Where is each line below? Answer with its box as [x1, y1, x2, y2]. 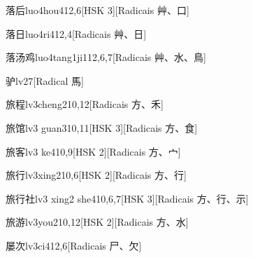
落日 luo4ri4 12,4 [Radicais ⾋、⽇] [6, 26, 147, 41]
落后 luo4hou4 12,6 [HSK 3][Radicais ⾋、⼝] [6, 3, 189, 17]
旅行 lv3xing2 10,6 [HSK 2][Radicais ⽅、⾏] [6, 168, 187, 182]
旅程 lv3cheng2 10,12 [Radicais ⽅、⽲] [6, 97, 164, 111]
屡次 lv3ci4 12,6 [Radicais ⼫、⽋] [6, 238, 142, 252]
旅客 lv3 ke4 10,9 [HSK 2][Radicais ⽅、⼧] [6, 144, 181, 158]
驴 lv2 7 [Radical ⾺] [6, 73, 84, 88]
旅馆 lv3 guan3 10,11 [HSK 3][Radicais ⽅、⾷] [6, 120, 198, 135]
